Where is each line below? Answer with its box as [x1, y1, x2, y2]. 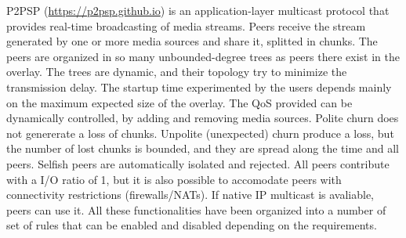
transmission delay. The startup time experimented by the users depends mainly [6, 78, 392, 95]
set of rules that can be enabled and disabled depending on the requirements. [6, 217, 377, 233]
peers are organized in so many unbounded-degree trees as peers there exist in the [6, 48, 400, 64]
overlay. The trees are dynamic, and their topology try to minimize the [6, 63, 347, 80]
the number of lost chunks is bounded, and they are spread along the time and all [6, 140, 399, 157]
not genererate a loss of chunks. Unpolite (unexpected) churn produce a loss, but [6, 124, 394, 141]
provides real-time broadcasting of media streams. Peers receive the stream [6, 17, 366, 34]
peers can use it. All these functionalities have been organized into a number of [6, 201, 386, 218]
